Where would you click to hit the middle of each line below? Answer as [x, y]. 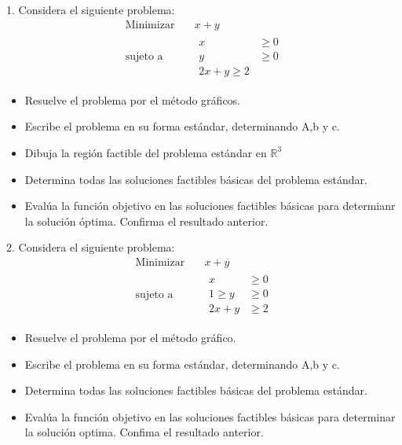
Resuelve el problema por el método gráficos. [133, 99]
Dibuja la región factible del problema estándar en [146, 152]
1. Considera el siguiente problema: [91, 9]
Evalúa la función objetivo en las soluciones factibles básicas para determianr [210, 206]
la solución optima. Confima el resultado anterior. [144, 432]
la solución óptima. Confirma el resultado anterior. [146, 221]
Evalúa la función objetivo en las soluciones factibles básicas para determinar [210, 416]
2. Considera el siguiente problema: [91, 247]
